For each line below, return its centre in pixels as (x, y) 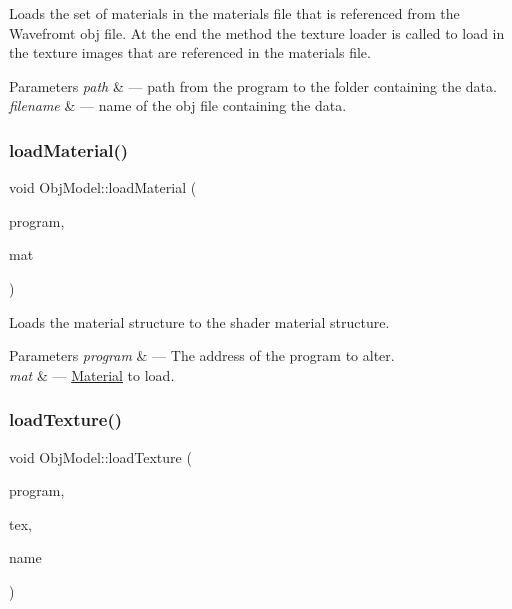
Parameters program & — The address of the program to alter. (202, 355)
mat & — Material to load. (92, 374)
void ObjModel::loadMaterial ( (103, 187)
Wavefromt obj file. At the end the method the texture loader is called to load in (257, 32)
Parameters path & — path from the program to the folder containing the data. (253, 85)
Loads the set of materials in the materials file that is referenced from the (234, 13)
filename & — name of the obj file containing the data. (178, 105)
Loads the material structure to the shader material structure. (199, 321)
